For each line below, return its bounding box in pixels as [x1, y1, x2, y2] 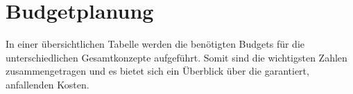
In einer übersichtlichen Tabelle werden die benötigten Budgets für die [6, 37, 305, 51]
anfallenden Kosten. [6, 77, 89, 91]
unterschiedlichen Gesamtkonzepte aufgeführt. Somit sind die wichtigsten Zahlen [6, 50, 347, 64]
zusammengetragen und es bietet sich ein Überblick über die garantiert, [6, 64, 309, 78]
